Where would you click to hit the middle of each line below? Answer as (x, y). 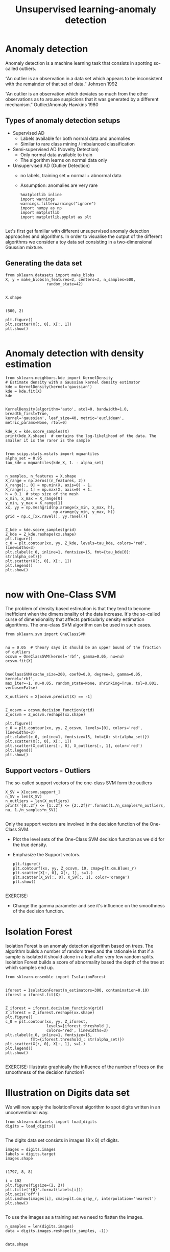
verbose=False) (21, 688)
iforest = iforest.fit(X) (33, 995)
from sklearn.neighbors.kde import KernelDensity (59, 378)
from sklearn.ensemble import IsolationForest (56, 977)
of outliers (18, 652)
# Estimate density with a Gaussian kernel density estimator (73, 382)
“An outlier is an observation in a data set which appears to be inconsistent (84, 78)
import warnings (38, 199)
